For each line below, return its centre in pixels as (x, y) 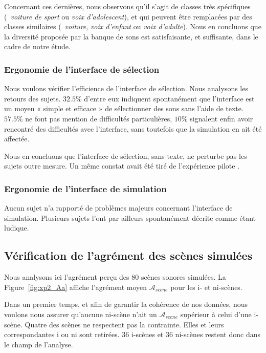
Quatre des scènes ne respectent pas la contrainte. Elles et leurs (124, 324)
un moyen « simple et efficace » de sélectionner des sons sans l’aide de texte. (124, 108)
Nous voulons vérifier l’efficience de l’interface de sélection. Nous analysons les (126, 88)
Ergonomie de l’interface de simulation (85, 188)
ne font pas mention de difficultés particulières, (99, 118)
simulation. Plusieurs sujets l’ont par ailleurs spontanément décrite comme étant (130, 217)
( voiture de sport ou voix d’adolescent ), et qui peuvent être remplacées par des (128, 16)
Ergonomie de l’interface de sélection (82, 69)
